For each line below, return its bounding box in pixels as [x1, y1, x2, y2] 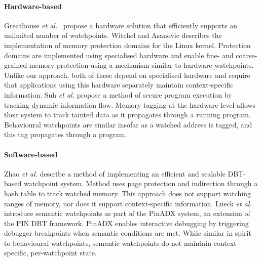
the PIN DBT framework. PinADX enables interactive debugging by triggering [4, 217, 249, 228]
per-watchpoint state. [30, 247, 97, 258]
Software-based [4, 149, 58, 159]
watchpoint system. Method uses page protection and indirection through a [23, 178, 258, 189]
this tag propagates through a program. [4, 129, 127, 140]
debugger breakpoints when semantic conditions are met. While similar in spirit [4, 228, 251, 238]
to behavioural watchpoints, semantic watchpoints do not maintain [4, 237, 212, 248]
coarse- [236, 50, 257, 60]
